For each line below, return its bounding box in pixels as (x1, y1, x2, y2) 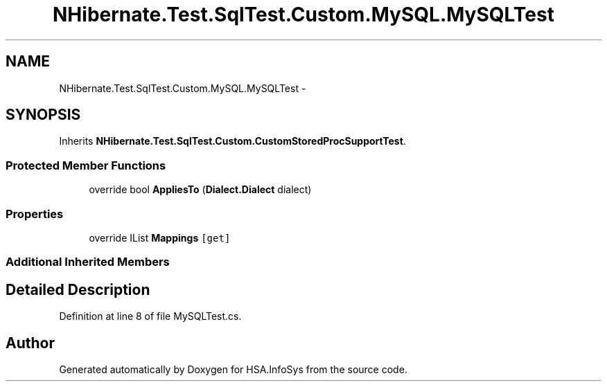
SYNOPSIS (6, 106, 81, 124)
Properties (6, 206, 64, 221)
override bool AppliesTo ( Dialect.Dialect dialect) (89, 183, 312, 196)
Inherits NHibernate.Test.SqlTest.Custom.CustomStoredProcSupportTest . (59, 135, 406, 147)
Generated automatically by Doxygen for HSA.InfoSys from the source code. (59, 363, 407, 375)
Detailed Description (6, 280, 150, 298)
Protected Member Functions (6, 158, 166, 172)
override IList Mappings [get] (89, 231, 231, 244)
